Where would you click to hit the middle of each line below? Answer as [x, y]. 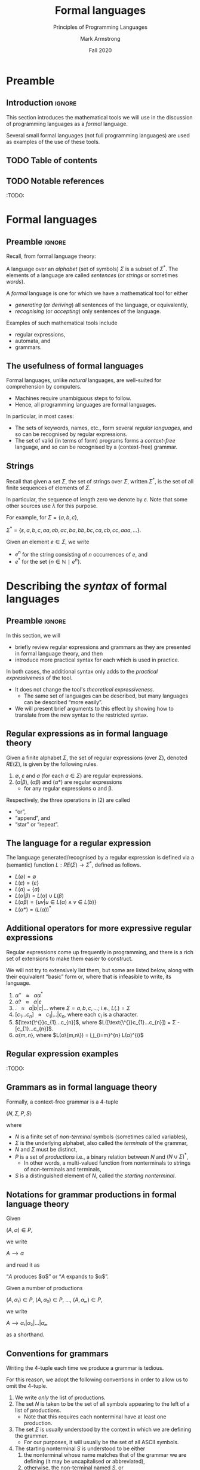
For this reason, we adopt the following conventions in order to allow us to [97, 1379]
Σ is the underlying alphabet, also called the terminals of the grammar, [101, 1143]
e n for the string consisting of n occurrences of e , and [81, 554]
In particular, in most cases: [40, 416]
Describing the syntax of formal [87, 586]
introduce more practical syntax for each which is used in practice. [97, 660]
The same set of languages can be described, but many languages [106, 696]
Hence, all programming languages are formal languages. [85, 405]
